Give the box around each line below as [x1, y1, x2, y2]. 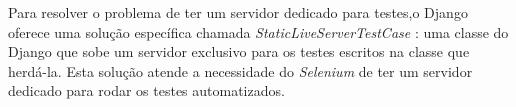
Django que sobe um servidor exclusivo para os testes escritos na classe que [8, 41, 470, 62]
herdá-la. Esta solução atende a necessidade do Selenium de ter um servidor [8, 60, 473, 81]
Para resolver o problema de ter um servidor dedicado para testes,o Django [8, 2, 468, 22]
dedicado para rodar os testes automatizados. [8, 80, 285, 101]
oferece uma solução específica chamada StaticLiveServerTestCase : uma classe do [8, 21, 509, 42]
